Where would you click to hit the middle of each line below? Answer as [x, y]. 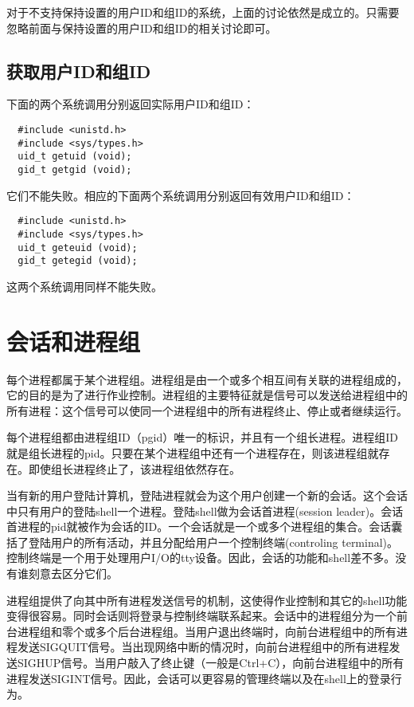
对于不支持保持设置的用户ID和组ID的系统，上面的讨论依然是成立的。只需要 [203, 12]
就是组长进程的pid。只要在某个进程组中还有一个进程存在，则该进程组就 [193, 452]
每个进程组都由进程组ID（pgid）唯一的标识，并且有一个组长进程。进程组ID [202, 437]
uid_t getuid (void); [75, 157]
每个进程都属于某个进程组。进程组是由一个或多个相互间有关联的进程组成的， [207, 379]
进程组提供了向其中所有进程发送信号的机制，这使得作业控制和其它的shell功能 [207, 600]
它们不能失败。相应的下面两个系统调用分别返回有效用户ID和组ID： [181, 195]
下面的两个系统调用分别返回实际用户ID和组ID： [131, 104]
